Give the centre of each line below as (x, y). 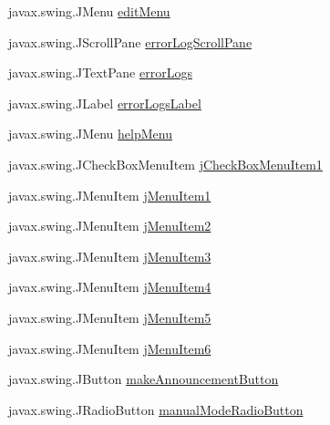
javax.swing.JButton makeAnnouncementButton (144, 379)
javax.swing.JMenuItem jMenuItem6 (110, 348)
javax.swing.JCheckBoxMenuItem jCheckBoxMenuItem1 (165, 164)
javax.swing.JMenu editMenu (89, 11)
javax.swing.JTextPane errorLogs (100, 73)
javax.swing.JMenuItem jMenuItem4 (110, 287)
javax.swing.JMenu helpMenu (90, 134)
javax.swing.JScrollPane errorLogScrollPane (130, 41)
